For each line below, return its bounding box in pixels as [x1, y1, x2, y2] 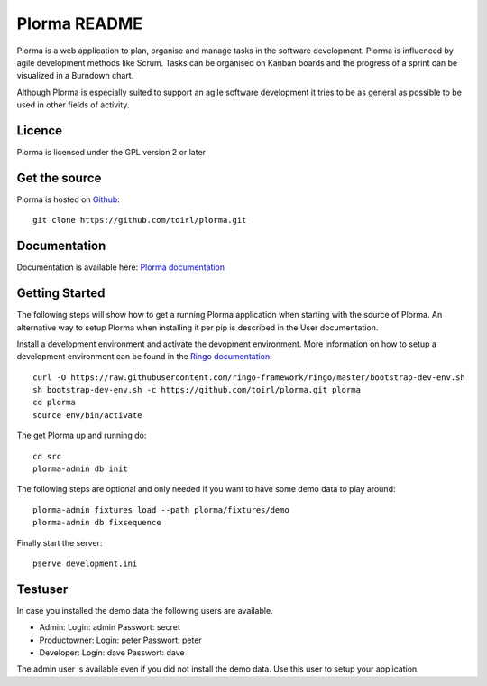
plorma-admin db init [32, 464, 128, 474]
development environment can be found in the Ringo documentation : [16, 351, 272, 362]
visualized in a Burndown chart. [16, 70, 134, 81]
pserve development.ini [32, 558, 138, 569]
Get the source [16, 170, 102, 185]
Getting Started [16, 285, 106, 301]
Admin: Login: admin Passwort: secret [39, 622, 180, 633]
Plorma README [16, 14, 143, 33]
